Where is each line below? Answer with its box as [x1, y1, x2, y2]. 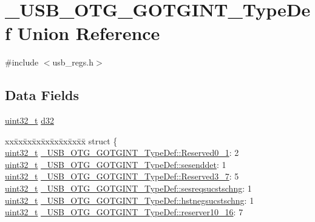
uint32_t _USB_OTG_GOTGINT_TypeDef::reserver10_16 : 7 [5, 206, 243, 218]
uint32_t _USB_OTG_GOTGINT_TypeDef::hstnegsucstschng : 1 [5, 193, 254, 206]
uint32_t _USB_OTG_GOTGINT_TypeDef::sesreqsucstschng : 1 [5, 182, 252, 195]
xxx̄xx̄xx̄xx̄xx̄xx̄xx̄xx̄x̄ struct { [5, 134, 118, 147]
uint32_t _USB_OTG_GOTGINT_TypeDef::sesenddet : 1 [5, 158, 226, 170]
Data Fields [5, 86, 80, 104]
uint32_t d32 [5, 114, 54, 127]
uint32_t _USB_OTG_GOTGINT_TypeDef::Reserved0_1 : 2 [5, 146, 239, 159]
